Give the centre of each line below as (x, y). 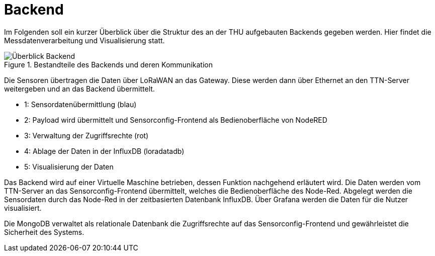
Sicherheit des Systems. (44, 232)
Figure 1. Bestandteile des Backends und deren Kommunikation (108, 64)
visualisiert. (23, 208)
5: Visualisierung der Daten (69, 166)
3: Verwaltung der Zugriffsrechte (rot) (86, 135)
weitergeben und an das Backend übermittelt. (79, 89)
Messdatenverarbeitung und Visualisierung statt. (84, 40)
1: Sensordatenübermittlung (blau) (80, 104)
